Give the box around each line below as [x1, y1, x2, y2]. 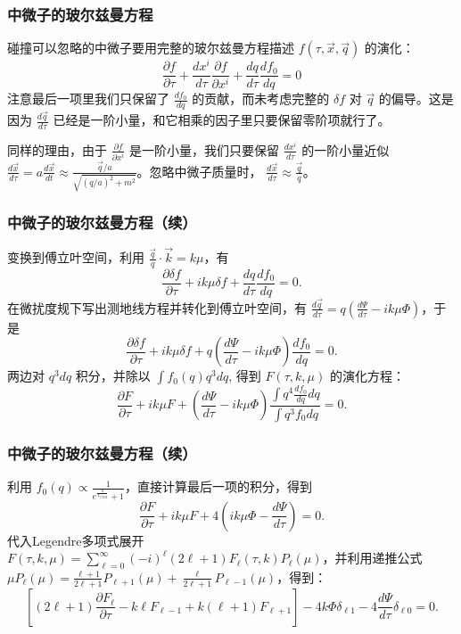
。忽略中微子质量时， [136, 161, 262, 180]
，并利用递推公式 [322, 548, 423, 567]
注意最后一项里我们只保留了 [7, 89, 169, 108]
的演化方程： [329, 366, 405, 385]
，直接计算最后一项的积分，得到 [124, 477, 312, 496]
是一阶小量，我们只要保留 [129, 140, 280, 159]
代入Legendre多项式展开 [7, 531, 144, 549]
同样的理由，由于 [7, 140, 107, 159]
